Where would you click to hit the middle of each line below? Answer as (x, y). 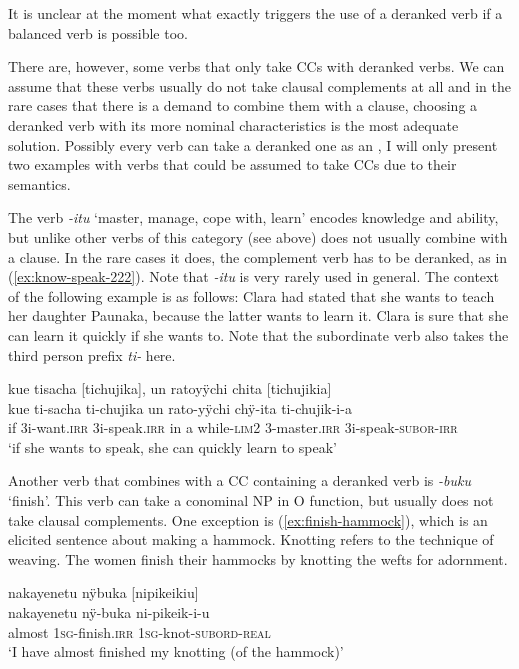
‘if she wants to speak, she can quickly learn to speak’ (173, 446)
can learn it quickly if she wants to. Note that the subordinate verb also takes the (258, 334)
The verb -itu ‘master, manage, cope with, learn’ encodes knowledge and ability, (253, 217)
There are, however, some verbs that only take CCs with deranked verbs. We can (256, 66)
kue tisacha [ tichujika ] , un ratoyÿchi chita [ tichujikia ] (170, 388)
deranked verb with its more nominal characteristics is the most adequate (233, 124)
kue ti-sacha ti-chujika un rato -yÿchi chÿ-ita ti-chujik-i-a (180, 407)
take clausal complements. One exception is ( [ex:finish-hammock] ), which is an (248, 519)
